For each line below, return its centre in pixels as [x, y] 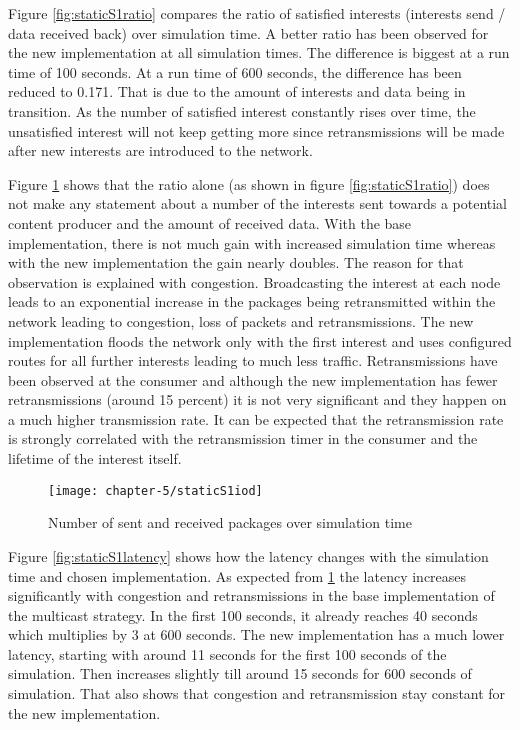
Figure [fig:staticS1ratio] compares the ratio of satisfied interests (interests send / [257, 13]
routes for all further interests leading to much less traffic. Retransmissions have [253, 360]
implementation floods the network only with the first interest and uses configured [260, 340]
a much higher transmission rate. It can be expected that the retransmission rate [256, 418]
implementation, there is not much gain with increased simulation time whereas [252, 242]
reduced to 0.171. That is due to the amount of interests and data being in [237, 91]
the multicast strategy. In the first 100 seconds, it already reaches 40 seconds [243, 614]
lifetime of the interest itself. [95, 458]
